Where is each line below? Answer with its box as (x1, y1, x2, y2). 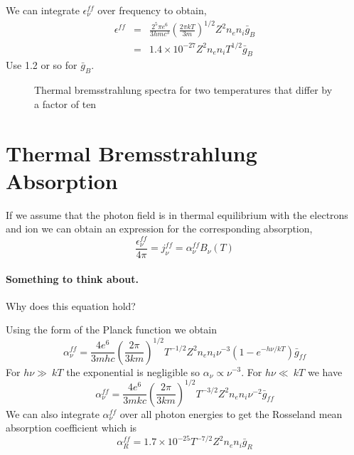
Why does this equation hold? (6, 298, 136, 313)
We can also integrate (6, 406, 100, 421)
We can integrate (6, 3, 80, 17)
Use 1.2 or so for (6, 58, 77, 73)
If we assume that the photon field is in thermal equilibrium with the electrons (6, 207, 348, 222)
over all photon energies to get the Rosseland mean (119, 406, 343, 421)
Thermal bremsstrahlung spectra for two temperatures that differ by (34, 82, 333, 97)
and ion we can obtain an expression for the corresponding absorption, (6, 221, 313, 236)
